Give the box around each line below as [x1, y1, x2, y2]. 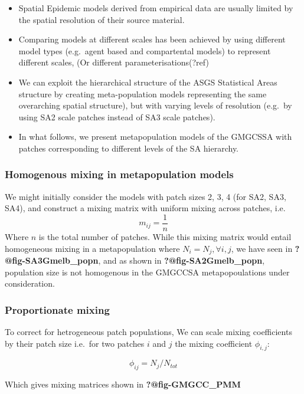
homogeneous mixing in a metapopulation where [5, 242, 180, 254]
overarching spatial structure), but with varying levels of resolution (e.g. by [18, 99, 292, 111]
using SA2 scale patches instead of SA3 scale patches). [18, 110, 215, 123]
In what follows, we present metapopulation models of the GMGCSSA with [18, 130, 292, 143]
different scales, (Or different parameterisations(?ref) [18, 56, 209, 68]
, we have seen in [231, 242, 293, 254]
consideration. [5, 277, 55, 290]
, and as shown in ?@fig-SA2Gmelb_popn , [98, 254, 265, 267]
